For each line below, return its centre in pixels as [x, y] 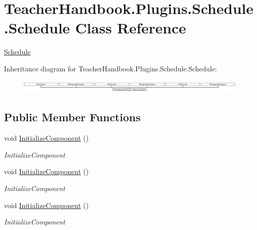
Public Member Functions [72, 117]
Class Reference [131, 28]
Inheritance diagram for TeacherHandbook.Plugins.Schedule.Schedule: [111, 68]
